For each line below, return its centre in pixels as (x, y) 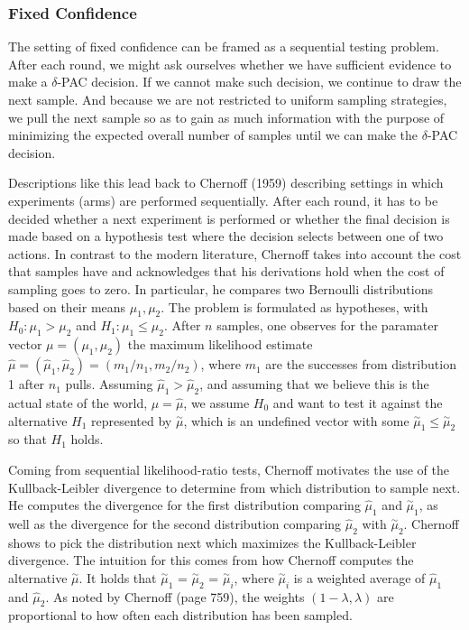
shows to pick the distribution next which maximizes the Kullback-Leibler (212, 542)
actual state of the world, (78, 402)
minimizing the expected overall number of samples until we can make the (213, 135)
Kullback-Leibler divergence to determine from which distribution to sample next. (234, 487)
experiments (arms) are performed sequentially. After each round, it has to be (223, 200)
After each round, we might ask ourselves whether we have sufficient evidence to (230, 64)
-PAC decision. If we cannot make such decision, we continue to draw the (259, 82)
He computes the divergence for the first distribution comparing (184, 505)
